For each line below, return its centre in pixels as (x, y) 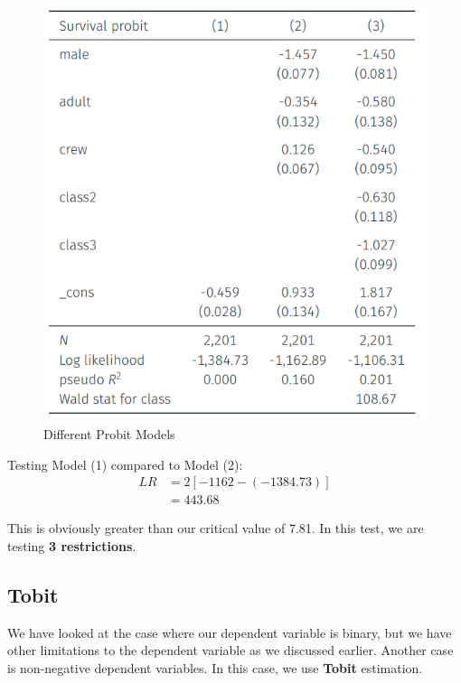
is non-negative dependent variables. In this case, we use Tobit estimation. (215, 667)
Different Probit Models (109, 433)
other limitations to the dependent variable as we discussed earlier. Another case (230, 650)
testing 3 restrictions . (72, 545)
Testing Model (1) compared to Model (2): (125, 464)
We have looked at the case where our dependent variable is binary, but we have (230, 632)
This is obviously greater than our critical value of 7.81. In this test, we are (216, 528)
